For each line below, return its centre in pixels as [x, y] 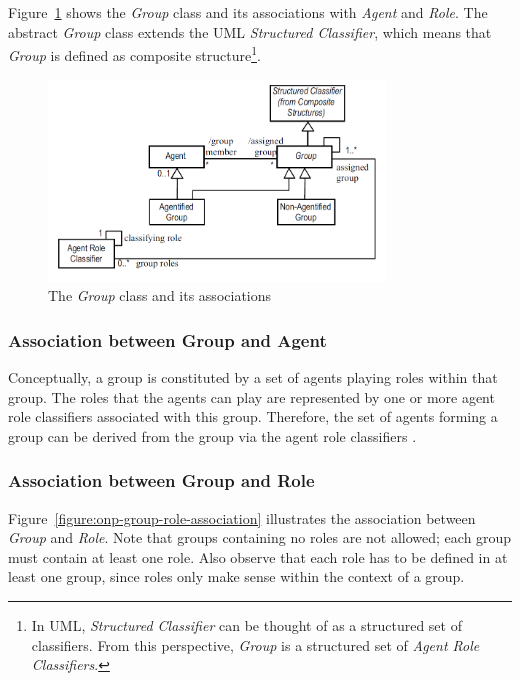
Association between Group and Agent [167, 339]
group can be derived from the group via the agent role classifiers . [212, 435]
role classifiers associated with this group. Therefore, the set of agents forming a [253, 416]
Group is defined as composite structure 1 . [134, 53]
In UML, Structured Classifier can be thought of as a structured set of [246, 625]
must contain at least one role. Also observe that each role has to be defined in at [258, 556]
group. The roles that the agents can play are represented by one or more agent [251, 396]
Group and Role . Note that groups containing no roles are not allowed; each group [260, 537]
